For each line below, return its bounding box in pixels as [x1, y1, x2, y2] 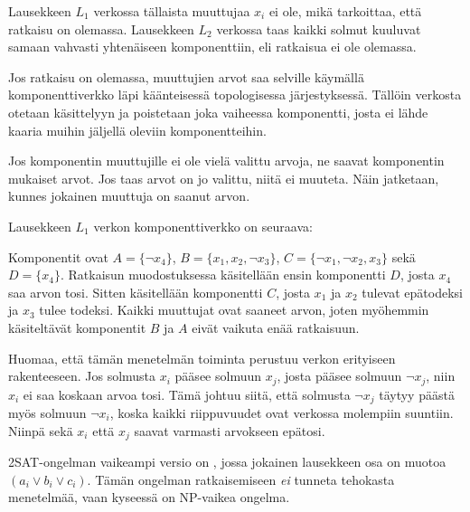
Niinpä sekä [8, 421, 73, 440]
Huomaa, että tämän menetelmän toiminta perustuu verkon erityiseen [8, 348, 396, 367]
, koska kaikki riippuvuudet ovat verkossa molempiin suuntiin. [109, 403, 454, 422]
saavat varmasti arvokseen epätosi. [134, 421, 325, 440]
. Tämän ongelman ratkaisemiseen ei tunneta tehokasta [87, 469, 395, 488]
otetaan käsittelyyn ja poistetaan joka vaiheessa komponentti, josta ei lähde [8, 102, 428, 121]
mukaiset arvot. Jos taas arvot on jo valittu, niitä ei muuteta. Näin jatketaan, [8, 168, 439, 187]
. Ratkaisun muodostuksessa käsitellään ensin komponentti [60, 265, 386, 284]
